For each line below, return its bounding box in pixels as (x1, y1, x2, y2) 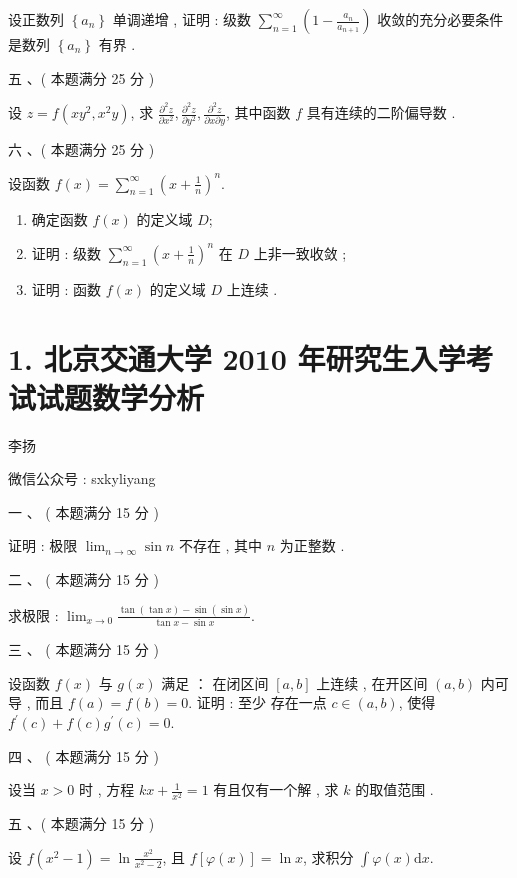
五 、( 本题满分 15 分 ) (8, 813, 155, 834)
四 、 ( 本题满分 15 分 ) (8, 745, 159, 766)
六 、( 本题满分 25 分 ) (8, 138, 155, 159)
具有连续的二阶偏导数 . (306, 102, 456, 123)
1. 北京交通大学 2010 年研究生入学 (8, 337, 466, 378)
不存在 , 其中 (178, 535, 263, 556)
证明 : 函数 (31, 278, 102, 299)
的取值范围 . (355, 779, 434, 800)
